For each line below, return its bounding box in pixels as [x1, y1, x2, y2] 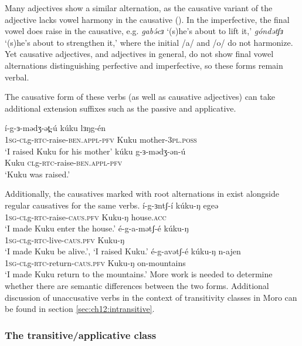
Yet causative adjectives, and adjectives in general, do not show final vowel [5, 48, 274, 60]
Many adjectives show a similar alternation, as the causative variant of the [5, 2, 273, 14]
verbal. [5, 70, 29, 83]
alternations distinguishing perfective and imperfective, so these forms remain [5, 59, 283, 71]
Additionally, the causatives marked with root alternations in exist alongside [5, 187, 279, 200]
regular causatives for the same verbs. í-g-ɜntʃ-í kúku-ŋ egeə [5, 199, 219, 211]
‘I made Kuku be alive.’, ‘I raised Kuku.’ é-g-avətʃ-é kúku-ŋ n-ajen [5, 245, 241, 257]
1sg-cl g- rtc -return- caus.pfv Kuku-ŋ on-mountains [5, 256, 186, 268]
